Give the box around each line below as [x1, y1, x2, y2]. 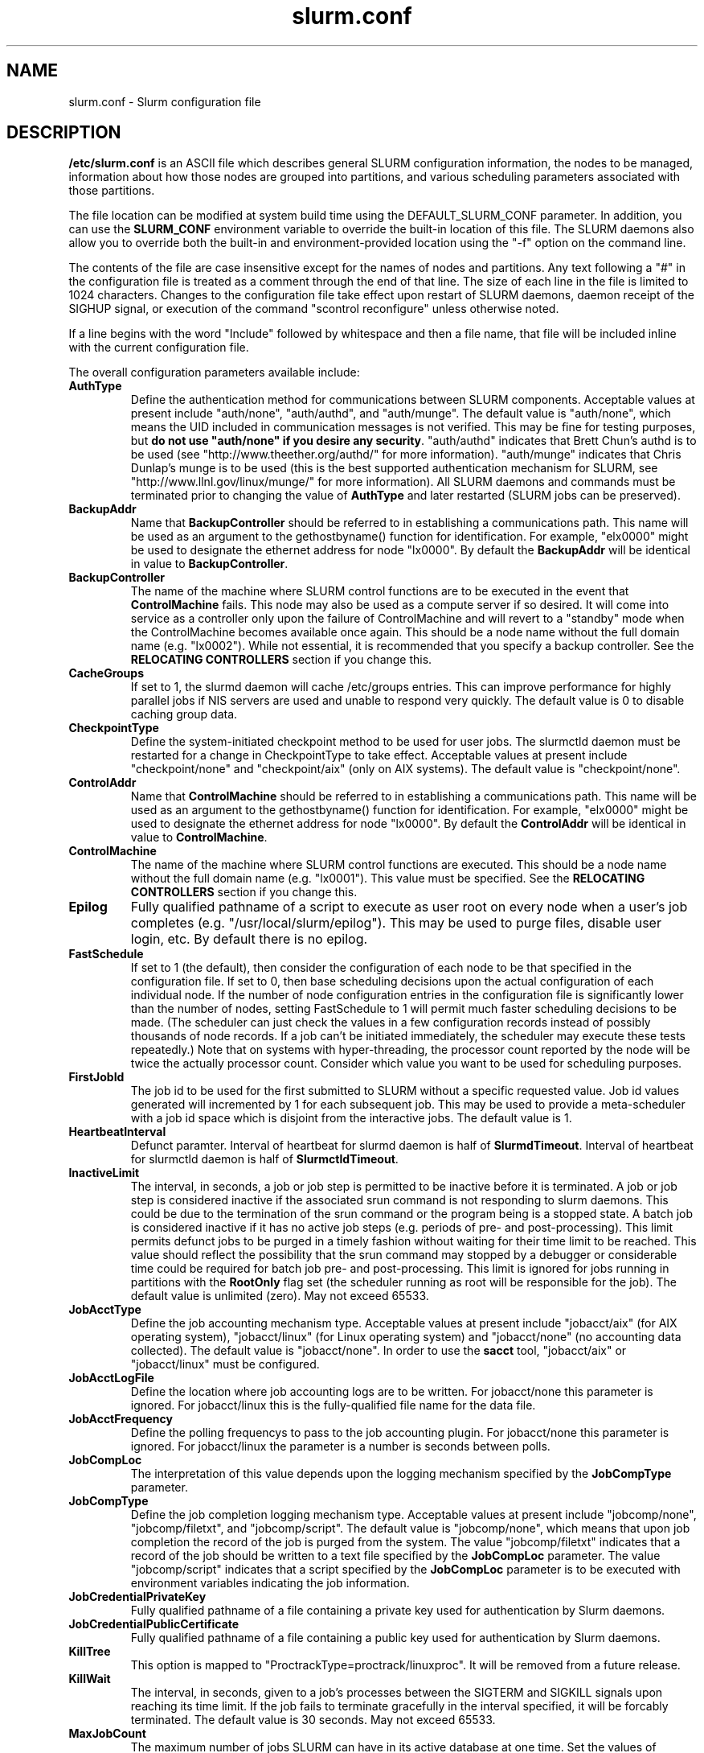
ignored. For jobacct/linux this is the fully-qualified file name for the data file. [130, 1398, 536, 1413]
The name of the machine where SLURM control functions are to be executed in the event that [130, 584, 629, 599]
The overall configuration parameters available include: [68, 365, 360, 380]
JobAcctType [68, 1302, 141, 1317]
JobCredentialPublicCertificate [68, 1617, 239, 1632]
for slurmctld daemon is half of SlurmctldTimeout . [130, 1152, 399, 1167]
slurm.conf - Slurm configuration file [68, 94, 261, 109]
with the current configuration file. [68, 340, 249, 355]
